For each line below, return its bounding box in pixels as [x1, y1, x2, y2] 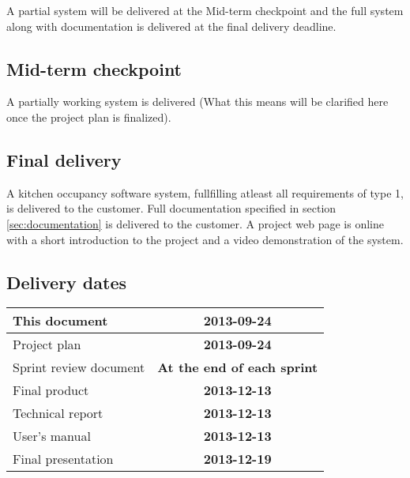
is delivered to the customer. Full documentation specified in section [6, 200, 337, 216]
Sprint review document [13, 358, 145, 377]
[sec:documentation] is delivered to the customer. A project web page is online [6, 215, 384, 231]
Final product [13, 381, 89, 400]
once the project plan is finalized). [6, 108, 171, 125]
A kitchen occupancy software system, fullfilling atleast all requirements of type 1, [6, 184, 404, 201]
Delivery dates [6, 269, 127, 294]
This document [13, 311, 108, 330]
